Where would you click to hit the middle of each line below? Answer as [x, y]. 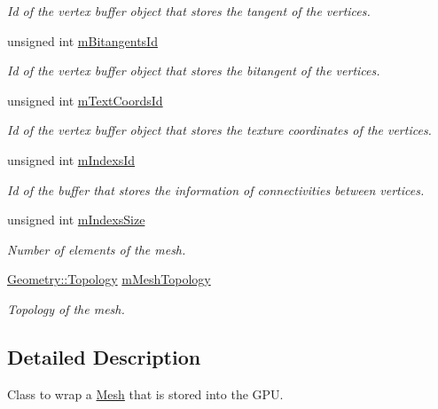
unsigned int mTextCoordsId [85, 100]
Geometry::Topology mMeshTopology [109, 279]
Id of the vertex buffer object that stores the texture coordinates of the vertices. [219, 130]
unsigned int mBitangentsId [82, 40]
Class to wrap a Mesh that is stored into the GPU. [145, 393]
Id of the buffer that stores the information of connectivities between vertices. [216, 189]
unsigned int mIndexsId [71, 159]
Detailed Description [104, 356]
